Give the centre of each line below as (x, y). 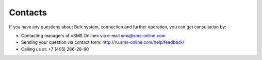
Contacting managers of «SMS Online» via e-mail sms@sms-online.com (93, 36)
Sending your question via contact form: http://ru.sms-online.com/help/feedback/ (103, 42)
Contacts (28, 12)
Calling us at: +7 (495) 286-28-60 (55, 49)
